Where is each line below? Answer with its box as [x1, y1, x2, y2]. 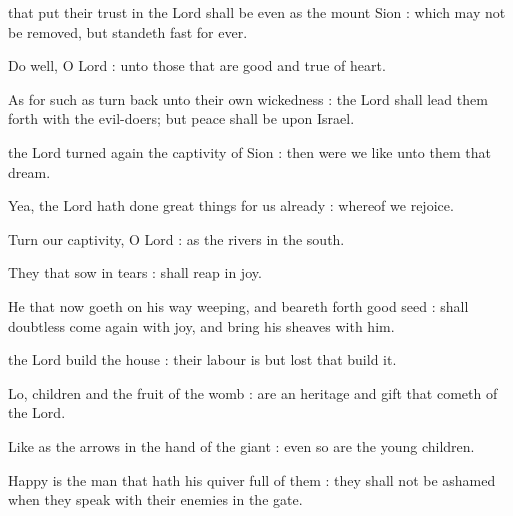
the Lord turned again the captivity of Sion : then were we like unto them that [8, 141, 491, 162]
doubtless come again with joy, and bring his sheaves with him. [8, 315, 395, 336]
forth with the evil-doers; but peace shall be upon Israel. [8, 108, 355, 129]
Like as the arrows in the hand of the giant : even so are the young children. [8, 435, 475, 456]
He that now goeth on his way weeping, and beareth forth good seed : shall [8, 295, 469, 316]
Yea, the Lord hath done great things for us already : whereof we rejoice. [8, 195, 454, 216]
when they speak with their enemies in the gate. [8, 489, 303, 510]
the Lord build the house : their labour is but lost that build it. [8, 349, 397, 370]
